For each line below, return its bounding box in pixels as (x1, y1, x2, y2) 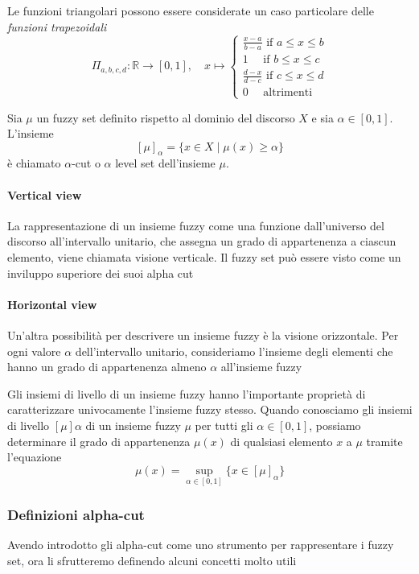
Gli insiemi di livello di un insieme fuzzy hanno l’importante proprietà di (7, 385, 366, 402)
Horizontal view (7, 295, 97, 312)
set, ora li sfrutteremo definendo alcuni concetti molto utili (7, 551, 297, 568)
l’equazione (7, 448, 62, 465)
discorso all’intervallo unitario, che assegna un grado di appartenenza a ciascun (7, 233, 396, 250)
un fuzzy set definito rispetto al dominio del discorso (36, 109, 295, 126)
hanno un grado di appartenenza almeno (7, 358, 207, 375)
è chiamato (7, 155, 61, 171)
